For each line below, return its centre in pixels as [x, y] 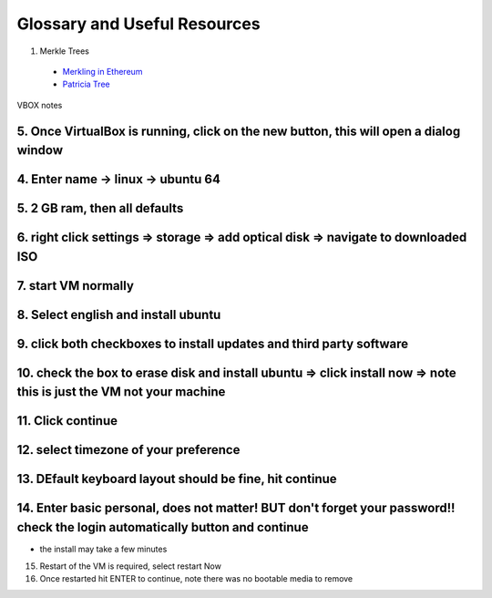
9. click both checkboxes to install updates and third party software [213, 343]
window [40, 150]
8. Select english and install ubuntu [119, 314]
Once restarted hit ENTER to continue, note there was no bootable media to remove [196, 578]
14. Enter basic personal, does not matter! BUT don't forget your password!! [236, 508]
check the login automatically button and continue [163, 527]
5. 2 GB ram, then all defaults [100, 208]
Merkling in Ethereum [102, 71]
